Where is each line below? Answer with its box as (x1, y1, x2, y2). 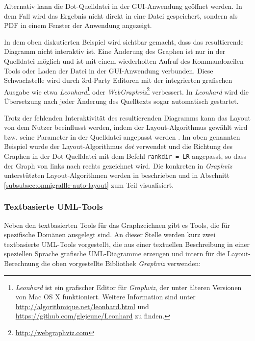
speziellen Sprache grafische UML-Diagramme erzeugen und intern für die (4, 248, 226, 259)
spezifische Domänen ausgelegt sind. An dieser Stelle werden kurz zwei (4, 229, 216, 240)
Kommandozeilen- (192, 55, 246, 66)
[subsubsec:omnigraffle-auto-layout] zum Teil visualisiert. (4, 179, 174, 190)
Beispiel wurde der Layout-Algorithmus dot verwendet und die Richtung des (4, 141, 233, 151)
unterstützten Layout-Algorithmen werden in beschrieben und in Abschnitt (4, 170, 229, 180)
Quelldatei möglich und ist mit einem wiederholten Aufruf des (4, 55, 190, 66)
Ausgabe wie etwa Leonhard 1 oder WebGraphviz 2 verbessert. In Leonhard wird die (4, 85, 249, 97)
